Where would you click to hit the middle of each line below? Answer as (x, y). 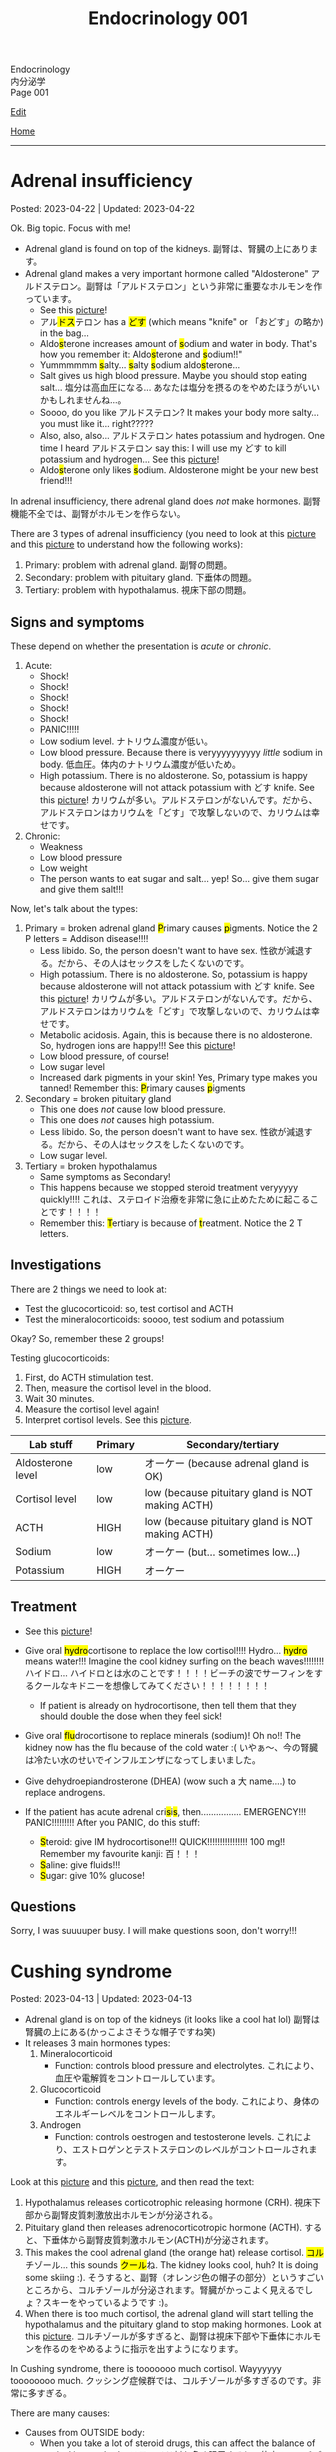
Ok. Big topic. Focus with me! (71, 228)
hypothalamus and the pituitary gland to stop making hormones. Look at (173, 2324)
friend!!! (56, 481)
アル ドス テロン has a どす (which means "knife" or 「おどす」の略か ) (181, 322)
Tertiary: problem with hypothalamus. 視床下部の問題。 (138, 590)
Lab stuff (50, 1444)
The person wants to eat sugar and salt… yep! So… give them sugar (179, 878)
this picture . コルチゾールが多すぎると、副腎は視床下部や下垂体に (159, 2336)
